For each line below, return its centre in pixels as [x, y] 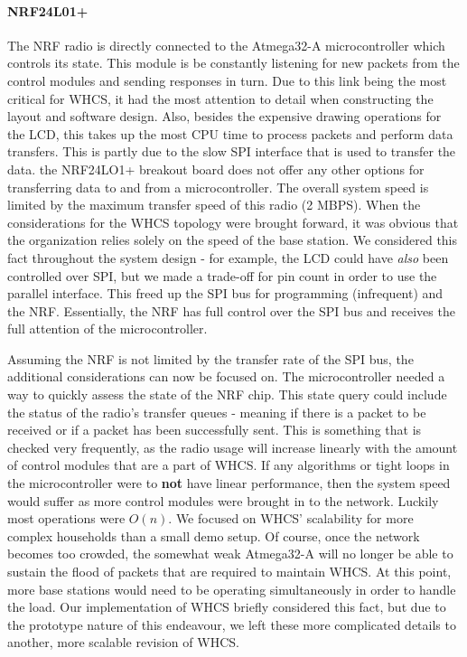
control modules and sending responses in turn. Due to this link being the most [227, 80]
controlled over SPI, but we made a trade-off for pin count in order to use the [222, 275]
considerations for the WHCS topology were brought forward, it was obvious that [233, 222]
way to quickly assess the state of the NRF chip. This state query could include [227, 394]
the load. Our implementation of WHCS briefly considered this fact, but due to [227, 607]
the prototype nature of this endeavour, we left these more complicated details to [232, 624]
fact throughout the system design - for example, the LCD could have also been [228, 257]
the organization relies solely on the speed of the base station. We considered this [233, 240]
